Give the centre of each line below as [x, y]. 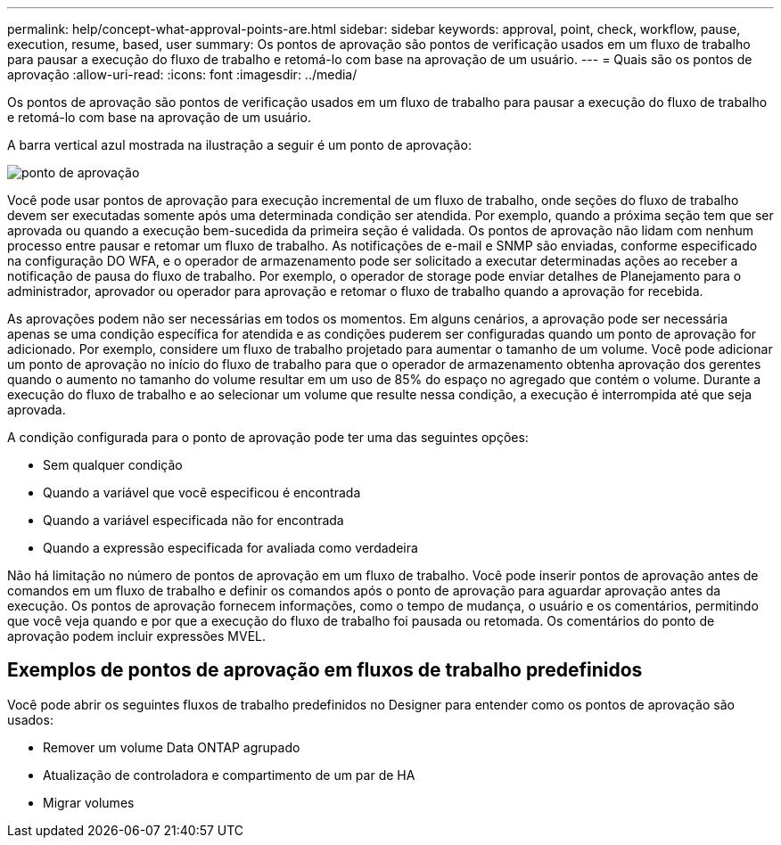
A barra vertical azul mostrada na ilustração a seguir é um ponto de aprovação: [239, 145]
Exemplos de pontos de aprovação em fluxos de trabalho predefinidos [325, 670]
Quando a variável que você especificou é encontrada [202, 492]
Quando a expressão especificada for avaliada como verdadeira [230, 548]
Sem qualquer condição [113, 465]
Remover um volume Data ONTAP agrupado [172, 747]
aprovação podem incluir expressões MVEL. [137, 636]
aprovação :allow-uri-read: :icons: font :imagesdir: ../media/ [182, 74]
